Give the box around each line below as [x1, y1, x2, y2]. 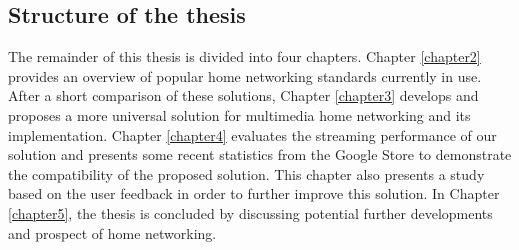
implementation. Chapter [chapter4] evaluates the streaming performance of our [8, 124, 497, 145]
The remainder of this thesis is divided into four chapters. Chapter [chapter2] [8, 46, 481, 67]
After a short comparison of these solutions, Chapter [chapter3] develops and [8, 85, 479, 106]
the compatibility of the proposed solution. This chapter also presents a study [8, 163, 485, 184]
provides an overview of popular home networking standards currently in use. [8, 65, 482, 86]
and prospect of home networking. [8, 222, 217, 243]
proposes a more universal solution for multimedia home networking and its [8, 104, 471, 125]
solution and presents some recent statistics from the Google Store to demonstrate [8, 144, 512, 165]
